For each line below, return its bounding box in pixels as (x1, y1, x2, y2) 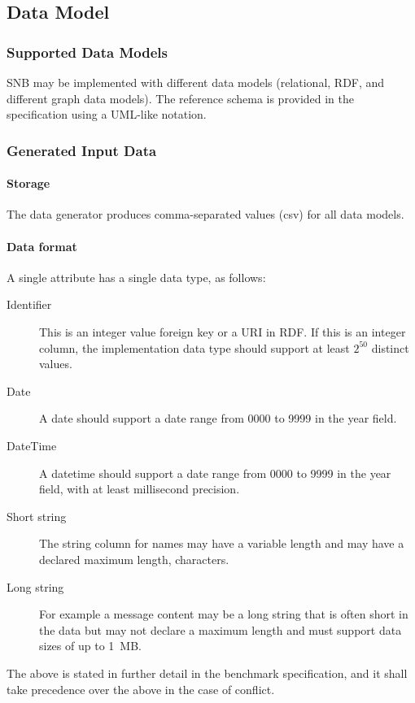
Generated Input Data (7, 140, 157, 160)
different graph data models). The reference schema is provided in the (7, 89, 355, 106)
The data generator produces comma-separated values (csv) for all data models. (7, 206, 404, 223)
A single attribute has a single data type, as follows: (7, 268, 266, 285)
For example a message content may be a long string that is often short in (39, 605, 408, 623)
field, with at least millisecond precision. (39, 480, 240, 497)
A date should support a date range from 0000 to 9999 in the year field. (39, 410, 397, 427)
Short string (7, 507, 67, 524)
